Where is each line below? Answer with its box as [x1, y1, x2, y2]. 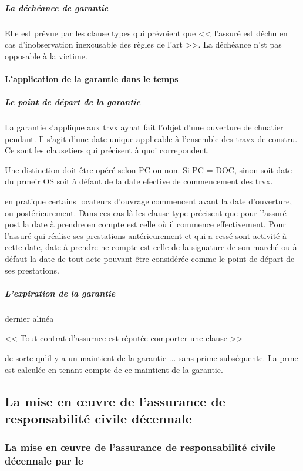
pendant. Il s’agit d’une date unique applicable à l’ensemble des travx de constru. [5, 132, 298, 144]
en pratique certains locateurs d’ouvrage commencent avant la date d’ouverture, [5, 195, 292, 207]
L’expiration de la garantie [5, 287, 116, 299]
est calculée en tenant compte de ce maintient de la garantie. [5, 363, 223, 375]
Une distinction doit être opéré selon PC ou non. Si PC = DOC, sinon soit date [5, 163, 292, 176]
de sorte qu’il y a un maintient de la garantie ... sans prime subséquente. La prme [5, 351, 298, 364]
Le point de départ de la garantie [5, 96, 141, 108]
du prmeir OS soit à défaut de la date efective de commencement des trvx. [5, 175, 273, 187]
